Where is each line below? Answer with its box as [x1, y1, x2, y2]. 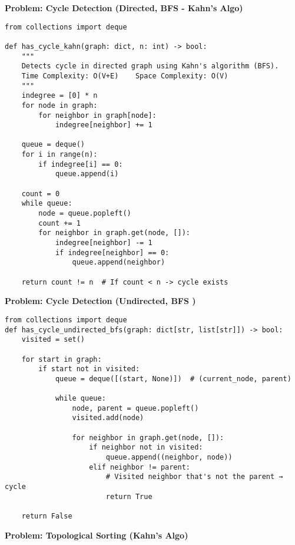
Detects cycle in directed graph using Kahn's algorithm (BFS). [21, 62, 279, 71]
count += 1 [38, 219, 81, 227]
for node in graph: [21, 101, 98, 110]
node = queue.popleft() [38, 209, 131, 218]
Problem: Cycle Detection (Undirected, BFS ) [5, 295, 196, 307]
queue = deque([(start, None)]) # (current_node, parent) [55, 374, 291, 383]
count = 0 [21, 189, 60, 198]
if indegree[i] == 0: [38, 160, 123, 169]
